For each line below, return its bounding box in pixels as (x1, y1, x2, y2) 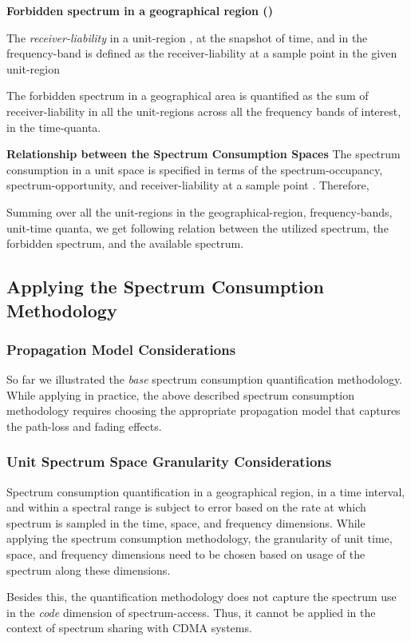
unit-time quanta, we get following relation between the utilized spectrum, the (6, 219, 389, 236)
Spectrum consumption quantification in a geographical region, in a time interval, (6, 483, 405, 500)
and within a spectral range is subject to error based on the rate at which (6, 499, 366, 516)
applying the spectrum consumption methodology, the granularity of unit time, (6, 530, 393, 547)
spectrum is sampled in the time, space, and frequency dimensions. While (6, 514, 366, 531)
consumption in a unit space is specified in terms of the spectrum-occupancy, (6, 161, 383, 177)
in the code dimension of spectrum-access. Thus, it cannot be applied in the (6, 603, 376, 620)
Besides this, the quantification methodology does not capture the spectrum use (6, 588, 397, 605)
